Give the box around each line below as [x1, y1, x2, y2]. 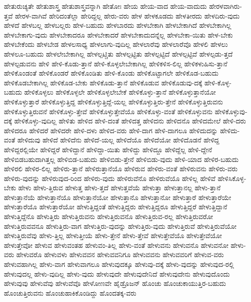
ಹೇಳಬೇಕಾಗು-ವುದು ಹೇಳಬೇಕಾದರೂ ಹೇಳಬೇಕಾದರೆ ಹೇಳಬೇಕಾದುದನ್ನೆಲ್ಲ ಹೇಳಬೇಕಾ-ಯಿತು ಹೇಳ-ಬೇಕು [4, 29, 233, 40]
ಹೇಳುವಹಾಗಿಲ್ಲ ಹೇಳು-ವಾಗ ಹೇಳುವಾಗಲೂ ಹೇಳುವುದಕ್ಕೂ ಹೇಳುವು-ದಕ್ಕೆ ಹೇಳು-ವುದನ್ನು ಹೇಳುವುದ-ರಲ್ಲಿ [4, 259, 234, 269]
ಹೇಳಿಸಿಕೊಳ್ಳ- [217, 173, 247, 183]
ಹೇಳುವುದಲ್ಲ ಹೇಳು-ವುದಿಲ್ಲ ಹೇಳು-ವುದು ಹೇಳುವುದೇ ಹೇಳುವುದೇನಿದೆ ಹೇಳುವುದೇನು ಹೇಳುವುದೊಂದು [4, 268, 230, 279]
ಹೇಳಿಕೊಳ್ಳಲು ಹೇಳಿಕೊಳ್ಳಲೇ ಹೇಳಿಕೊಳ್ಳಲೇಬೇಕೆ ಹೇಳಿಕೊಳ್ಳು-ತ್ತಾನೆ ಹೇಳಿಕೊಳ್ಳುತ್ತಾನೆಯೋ [24, 87, 216, 97]
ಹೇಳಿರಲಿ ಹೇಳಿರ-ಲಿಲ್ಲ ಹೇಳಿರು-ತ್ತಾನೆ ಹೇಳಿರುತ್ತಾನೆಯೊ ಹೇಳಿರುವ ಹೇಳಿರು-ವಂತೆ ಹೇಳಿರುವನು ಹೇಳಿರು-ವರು [4, 163, 238, 174]
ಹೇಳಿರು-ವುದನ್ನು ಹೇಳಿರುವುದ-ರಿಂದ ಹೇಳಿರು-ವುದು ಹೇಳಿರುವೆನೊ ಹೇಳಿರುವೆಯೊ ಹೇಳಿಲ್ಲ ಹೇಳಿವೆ [4, 173, 216, 183]
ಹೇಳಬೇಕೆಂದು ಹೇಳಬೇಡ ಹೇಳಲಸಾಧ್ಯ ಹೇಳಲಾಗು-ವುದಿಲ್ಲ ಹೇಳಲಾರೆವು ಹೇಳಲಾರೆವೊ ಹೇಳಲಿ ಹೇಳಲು [4, 39, 228, 49]
